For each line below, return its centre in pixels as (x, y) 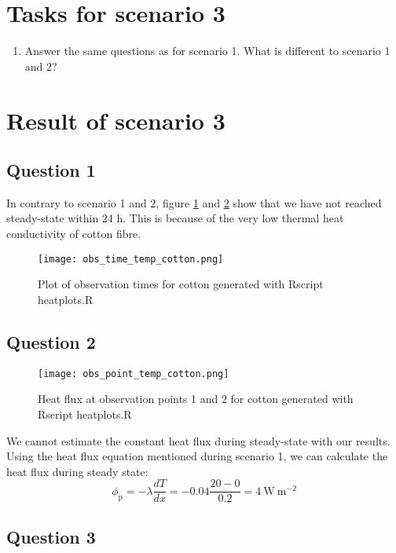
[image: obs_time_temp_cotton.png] (131, 259)
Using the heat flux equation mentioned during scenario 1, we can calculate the (197, 456)
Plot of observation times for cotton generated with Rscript (181, 284)
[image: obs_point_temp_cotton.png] (134, 374)
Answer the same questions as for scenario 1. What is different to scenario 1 (207, 51)
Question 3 (51, 536)
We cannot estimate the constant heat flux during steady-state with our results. (198, 440)
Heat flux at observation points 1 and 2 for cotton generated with (196, 399)
